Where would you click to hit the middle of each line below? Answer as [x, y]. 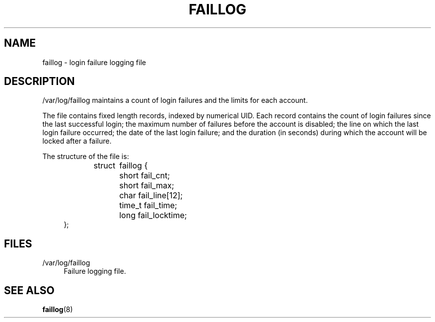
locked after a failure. [77, 141]
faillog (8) [58, 310]
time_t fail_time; [148, 205]
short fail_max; [147, 186]
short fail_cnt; [145, 176]
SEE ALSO [29, 290]
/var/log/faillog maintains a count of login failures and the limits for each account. [175, 100]
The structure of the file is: [86, 157]
